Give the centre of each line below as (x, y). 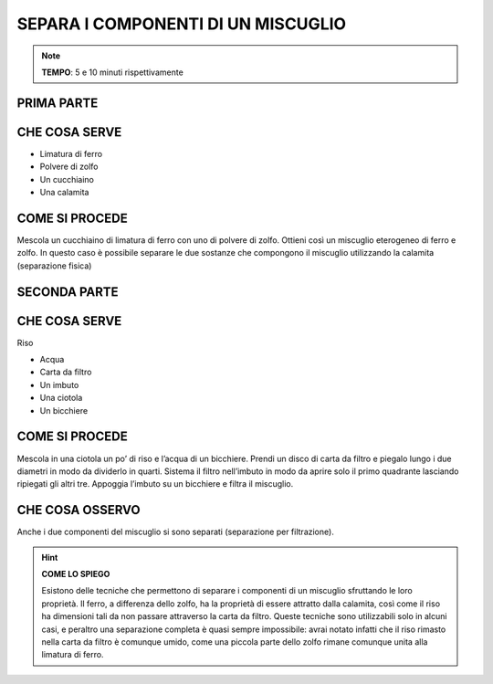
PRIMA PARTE (58, 103)
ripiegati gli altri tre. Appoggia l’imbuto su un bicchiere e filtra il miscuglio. (155, 484)
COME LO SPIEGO (76, 574)
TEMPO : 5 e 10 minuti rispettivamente (113, 72)
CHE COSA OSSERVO (79, 510)
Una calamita (64, 193)
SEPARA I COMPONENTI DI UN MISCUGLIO (182, 24)
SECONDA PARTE (68, 292)
